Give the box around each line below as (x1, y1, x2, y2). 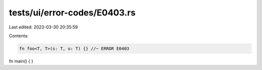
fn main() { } (9, 58, 33, 64)
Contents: (9, 33, 29, 39)
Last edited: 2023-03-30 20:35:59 (9, 24, 78, 30)
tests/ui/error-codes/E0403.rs (9, 7, 136, 18)
